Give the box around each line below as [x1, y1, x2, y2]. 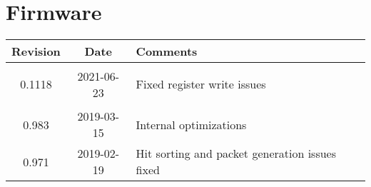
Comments [136, 43, 198, 60]
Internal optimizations [136, 116, 247, 133]
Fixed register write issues [136, 76, 266, 93]
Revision [11, 43, 61, 60]
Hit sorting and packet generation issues [136, 145, 337, 162]
